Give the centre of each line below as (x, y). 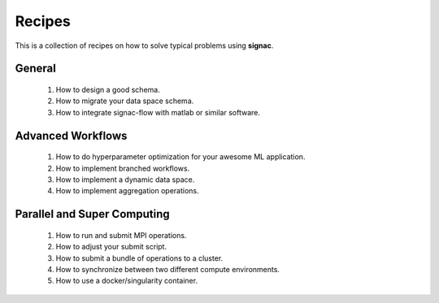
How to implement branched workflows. (123, 168)
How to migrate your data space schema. (125, 101)
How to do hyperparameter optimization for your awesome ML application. (180, 157)
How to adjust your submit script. (111, 247)
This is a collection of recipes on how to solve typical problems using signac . (144, 45)
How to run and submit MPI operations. (121, 235)
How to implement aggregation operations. (127, 191)
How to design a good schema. (108, 89)
